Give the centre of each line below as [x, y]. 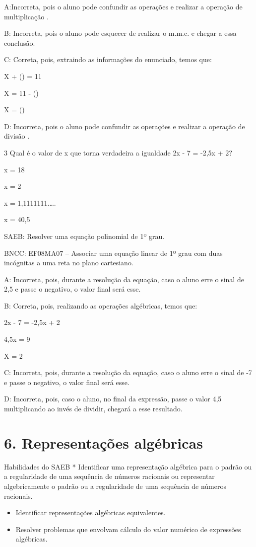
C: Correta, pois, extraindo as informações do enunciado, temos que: [108, 59]
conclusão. [20, 42]
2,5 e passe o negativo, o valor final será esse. [72, 289]
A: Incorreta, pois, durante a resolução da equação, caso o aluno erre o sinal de [124, 279]
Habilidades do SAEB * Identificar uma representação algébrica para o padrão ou [128, 466]
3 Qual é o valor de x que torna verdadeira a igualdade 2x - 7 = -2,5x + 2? [118, 152]
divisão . [17, 136]
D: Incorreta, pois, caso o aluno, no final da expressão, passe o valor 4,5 [113, 399]
